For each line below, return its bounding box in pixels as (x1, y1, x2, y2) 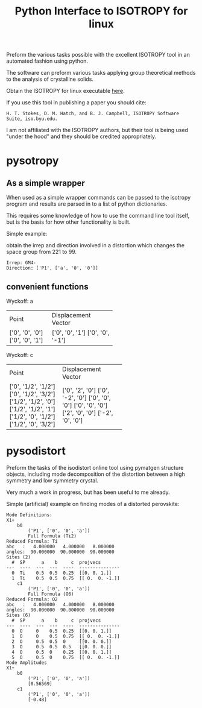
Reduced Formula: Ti (6, 538, 58, 544)
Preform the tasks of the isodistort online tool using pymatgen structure (6, 464, 184, 471)
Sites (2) (6, 554, 31, 560)
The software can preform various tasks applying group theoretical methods (6, 69, 196, 77)
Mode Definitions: (6, 511, 52, 518)
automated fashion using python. (6, 57, 89, 65)
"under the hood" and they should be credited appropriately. (6, 133, 157, 140)
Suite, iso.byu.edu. (6, 116, 58, 122)
